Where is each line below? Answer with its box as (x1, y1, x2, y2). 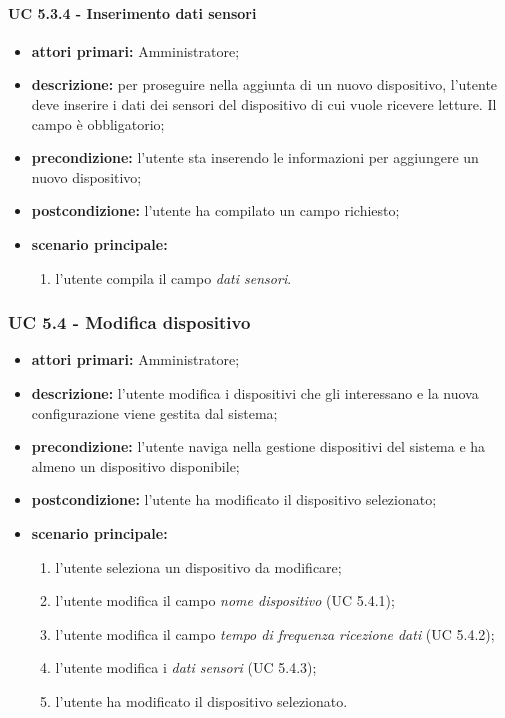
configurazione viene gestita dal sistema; (31, 402, 278, 423)
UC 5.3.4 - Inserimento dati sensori (8, 2, 257, 23)
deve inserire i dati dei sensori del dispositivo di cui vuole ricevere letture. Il (31, 93, 497, 114)
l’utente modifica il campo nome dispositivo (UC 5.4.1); (55, 590, 395, 611)
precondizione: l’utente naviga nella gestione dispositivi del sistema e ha (31, 436, 486, 457)
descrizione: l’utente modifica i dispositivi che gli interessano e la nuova (31, 382, 479, 403)
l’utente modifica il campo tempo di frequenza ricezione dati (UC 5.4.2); (55, 623, 495, 644)
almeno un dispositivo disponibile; (31, 455, 240, 476)
